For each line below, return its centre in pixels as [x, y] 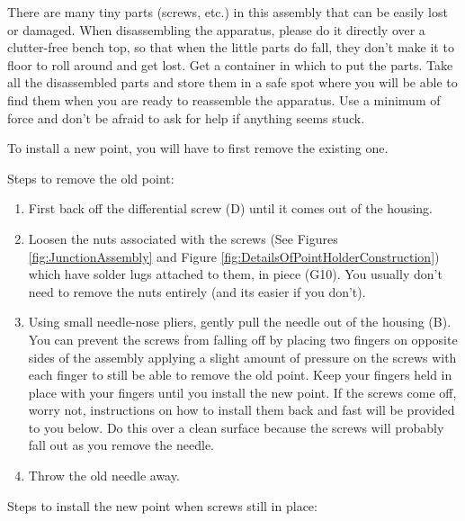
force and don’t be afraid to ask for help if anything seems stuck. [186, 117]
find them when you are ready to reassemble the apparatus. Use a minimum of [224, 99]
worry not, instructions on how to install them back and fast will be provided [241, 410]
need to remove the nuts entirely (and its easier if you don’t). [197, 291]
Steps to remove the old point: [91, 178]
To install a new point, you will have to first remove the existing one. [198, 148]
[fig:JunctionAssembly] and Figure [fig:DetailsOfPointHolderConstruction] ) [234, 256]
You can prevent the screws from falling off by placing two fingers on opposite [243, 339]
